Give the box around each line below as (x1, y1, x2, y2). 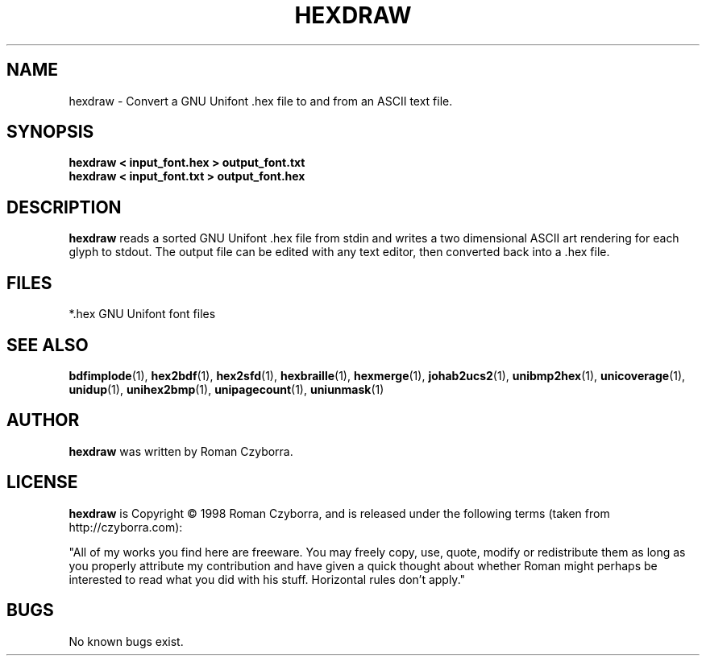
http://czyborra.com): (69, 519, 183, 534)
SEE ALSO (6, 334, 89, 355)
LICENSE (6, 472, 78, 493)
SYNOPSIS (6, 122, 94, 143)
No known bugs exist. (69, 634, 184, 648)
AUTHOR (6, 410, 80, 431)
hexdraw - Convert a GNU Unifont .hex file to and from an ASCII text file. (69, 93, 453, 108)
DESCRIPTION (6, 197, 122, 217)
